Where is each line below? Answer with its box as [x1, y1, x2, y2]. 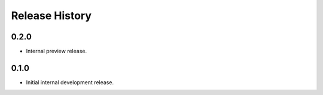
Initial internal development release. [26, 78, 114, 86]
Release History [11, 9, 92, 22]
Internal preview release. [26, 48, 87, 55]
